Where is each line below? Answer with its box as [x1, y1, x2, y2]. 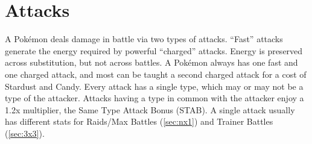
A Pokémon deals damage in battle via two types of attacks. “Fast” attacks [5, 33, 283, 45]
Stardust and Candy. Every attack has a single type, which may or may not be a [5, 80, 304, 92]
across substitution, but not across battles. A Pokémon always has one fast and [5, 56, 298, 69]
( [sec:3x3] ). [5, 127, 45, 139]
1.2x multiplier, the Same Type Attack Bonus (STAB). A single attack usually [5, 103, 295, 116]
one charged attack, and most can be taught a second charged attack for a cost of [5, 67, 307, 80]
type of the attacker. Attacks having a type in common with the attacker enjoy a [5, 92, 304, 104]
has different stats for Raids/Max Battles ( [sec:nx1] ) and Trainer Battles [5, 115, 273, 128]
